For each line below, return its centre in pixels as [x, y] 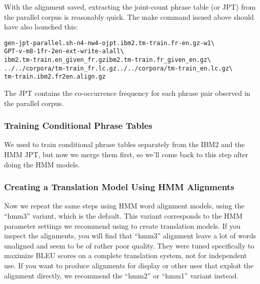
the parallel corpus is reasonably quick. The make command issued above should [129, 16]
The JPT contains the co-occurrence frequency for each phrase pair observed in [127, 93]
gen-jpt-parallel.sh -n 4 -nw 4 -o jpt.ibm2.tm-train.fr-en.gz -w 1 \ [109, 43]
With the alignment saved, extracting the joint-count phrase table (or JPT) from [130, 7]
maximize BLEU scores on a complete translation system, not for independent [125, 255]
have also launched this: [41, 27]
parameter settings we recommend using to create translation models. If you [122, 225]
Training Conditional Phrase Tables [78, 126]
